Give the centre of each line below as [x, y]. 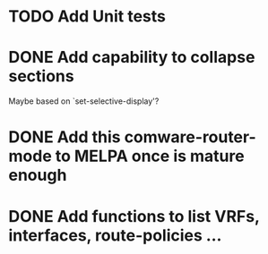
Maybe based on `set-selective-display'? [84, 101]
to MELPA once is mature [150, 156]
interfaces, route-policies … [115, 235]
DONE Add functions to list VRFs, [134, 216]
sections [41, 76]
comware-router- [190, 137]
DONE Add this [65, 137]
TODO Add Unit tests [87, 17]
